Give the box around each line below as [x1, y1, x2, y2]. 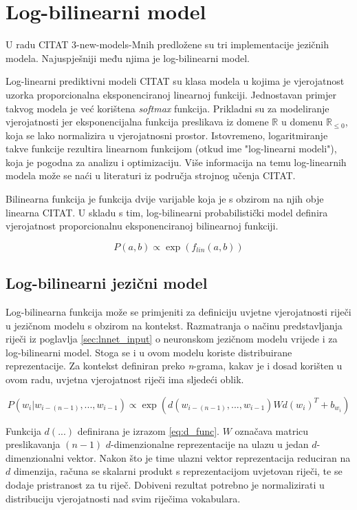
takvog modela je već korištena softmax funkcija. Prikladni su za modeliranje [6, 101, 329, 115]
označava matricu [235, 423, 309, 438]
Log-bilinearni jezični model [6, 272, 208, 294]
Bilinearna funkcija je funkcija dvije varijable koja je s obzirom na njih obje [6, 192, 324, 206]
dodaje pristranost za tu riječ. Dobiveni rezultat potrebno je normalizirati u [6, 477, 325, 491]
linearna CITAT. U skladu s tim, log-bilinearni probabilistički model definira [6, 205, 328, 219]
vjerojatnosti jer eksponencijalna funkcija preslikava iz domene [6, 114, 269, 129]
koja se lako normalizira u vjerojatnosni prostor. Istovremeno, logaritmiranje [6, 127, 328, 142]
